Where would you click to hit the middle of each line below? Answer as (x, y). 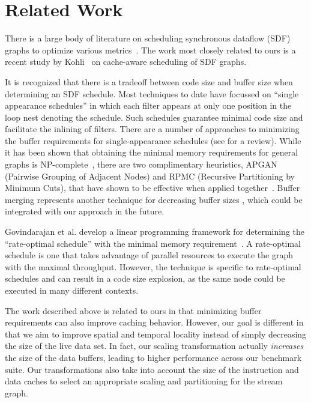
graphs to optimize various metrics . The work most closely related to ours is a (150, 50)
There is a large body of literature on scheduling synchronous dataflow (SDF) (148, 38)
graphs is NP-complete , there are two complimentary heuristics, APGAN (141, 164)
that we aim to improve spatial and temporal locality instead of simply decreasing (156, 334)
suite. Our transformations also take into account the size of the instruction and (152, 369)
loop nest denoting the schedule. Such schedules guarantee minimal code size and (154, 117)
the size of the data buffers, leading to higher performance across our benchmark (153, 357)
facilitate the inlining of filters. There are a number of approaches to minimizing (152, 129)
